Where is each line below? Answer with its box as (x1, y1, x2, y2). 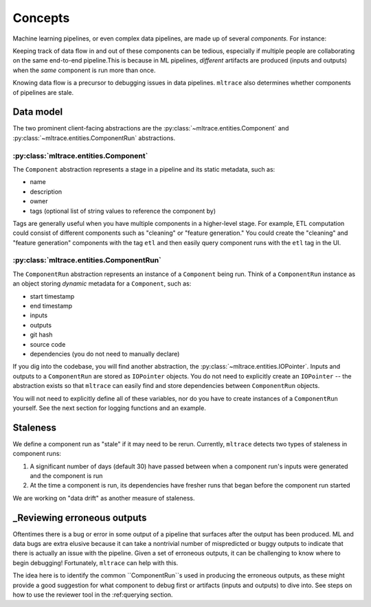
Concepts (12, 10, 70, 25)
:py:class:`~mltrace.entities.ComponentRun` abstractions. (12, 134, 175, 142)
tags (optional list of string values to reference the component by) (30, 207, 216, 215)
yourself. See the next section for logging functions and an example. (12, 404, 206, 412)
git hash (30, 330, 53, 339)
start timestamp (30, 292, 75, 300)
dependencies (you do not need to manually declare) (30, 350, 180, 358)
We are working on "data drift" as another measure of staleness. (12, 494, 195, 502)
